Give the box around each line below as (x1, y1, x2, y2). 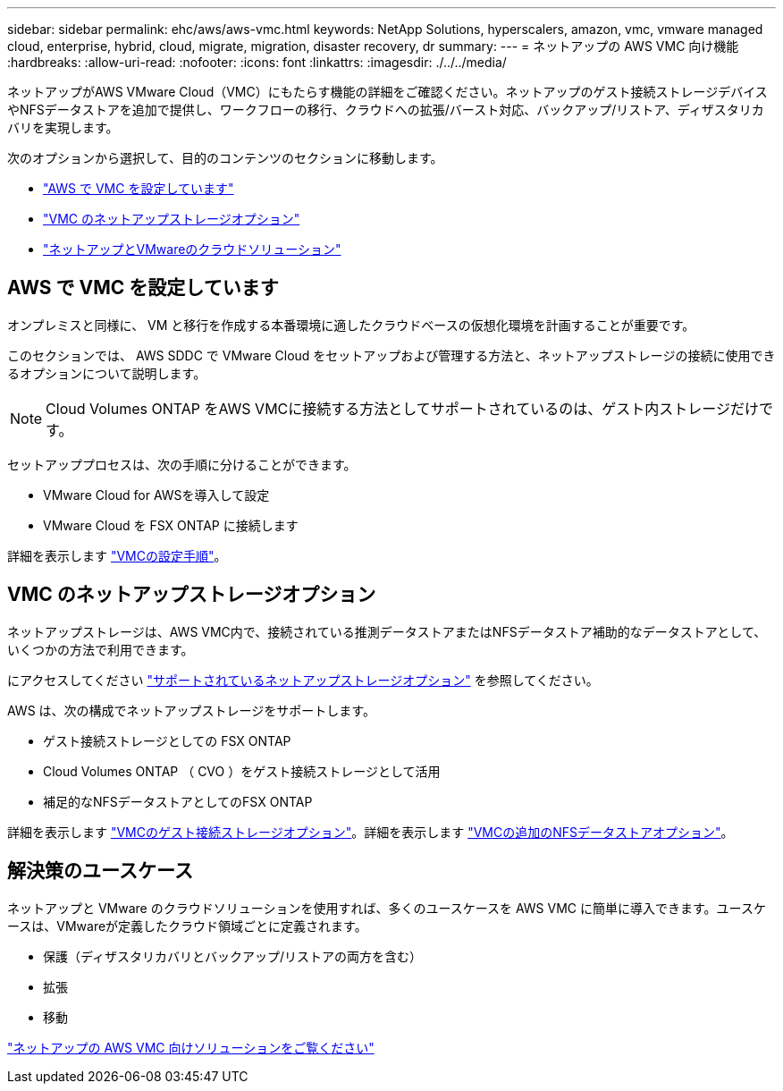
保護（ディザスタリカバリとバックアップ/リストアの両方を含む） (43, 948, 422, 964)
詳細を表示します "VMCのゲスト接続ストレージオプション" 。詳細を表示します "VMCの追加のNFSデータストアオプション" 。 (7, 824, 734, 840)
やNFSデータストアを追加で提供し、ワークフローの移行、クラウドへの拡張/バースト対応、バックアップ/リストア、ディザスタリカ (7, 102, 764, 117)
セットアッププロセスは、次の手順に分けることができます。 (7, 456, 357, 472)
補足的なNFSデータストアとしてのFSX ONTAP (43, 793, 313, 809)
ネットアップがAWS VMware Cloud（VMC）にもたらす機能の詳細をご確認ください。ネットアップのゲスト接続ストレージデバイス (7, 84, 768, 99)
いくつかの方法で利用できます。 (7, 641, 194, 657)
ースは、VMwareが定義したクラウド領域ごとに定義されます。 (7, 918, 367, 934)
